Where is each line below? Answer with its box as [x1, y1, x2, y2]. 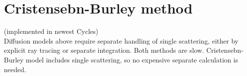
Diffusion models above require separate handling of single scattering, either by [4, 35, 239, 46]
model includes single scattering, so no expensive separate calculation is [26, 54, 238, 64]
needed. [4, 64, 26, 74]
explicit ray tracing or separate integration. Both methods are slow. [4, 45, 204, 55]
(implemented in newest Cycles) [4, 26, 98, 36]
